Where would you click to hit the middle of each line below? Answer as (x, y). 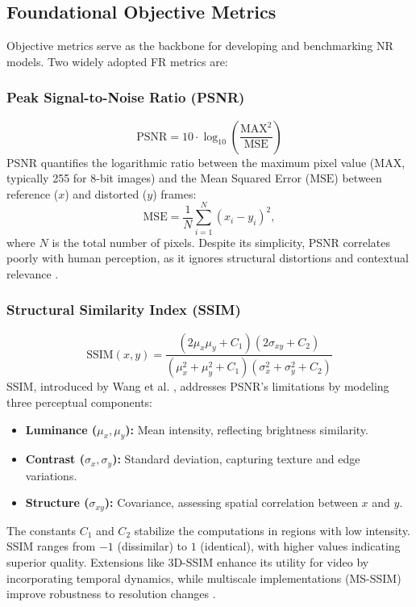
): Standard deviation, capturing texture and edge (236, 459)
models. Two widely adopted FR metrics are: (117, 61)
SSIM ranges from (51, 546)
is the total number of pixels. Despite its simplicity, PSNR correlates (221, 242)
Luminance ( (61, 429)
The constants (42, 530)
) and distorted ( (106, 193)
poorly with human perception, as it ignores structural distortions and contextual (208, 258)
